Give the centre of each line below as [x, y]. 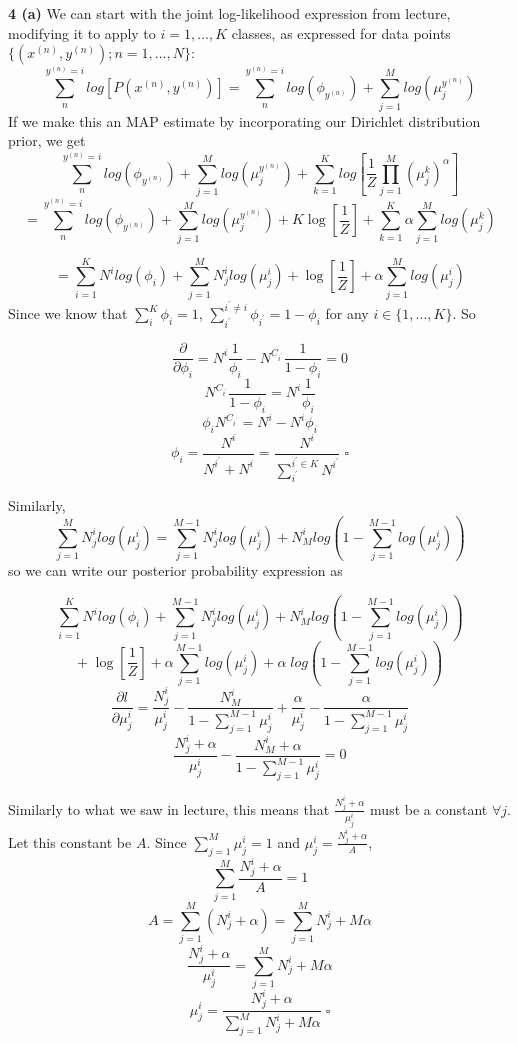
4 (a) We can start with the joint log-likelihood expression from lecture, [229, 13]
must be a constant [429, 808]
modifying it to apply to [82, 32]
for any [347, 313]
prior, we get [47, 140]
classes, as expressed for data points [341, 32]
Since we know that [68, 313]
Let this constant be [70, 841]
